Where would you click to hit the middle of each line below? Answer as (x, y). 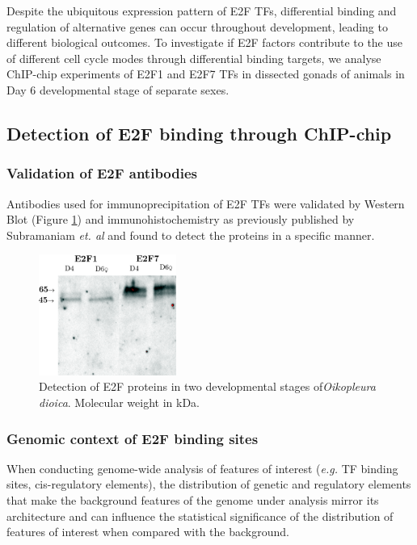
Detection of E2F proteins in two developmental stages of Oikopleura (207, 386)
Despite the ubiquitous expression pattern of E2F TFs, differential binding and (202, 10)
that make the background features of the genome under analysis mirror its (193, 500)
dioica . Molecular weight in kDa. (119, 402)
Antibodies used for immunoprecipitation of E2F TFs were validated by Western (206, 203)
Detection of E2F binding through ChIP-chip (199, 133)
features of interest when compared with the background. (148, 532)
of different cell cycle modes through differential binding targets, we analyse (194, 58)
